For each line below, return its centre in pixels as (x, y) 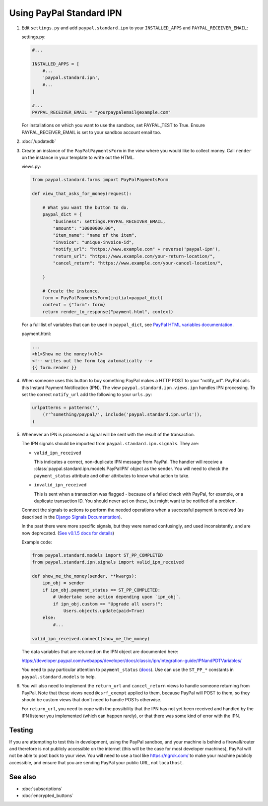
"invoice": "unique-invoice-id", (94, 242)
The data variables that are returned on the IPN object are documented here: (100, 651)
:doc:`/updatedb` (39, 141)
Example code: (37, 542)
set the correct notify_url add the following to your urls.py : (87, 395)
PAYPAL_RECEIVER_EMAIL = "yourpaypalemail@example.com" (101, 112)
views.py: (32, 167)
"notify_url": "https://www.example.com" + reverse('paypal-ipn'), (137, 249)
